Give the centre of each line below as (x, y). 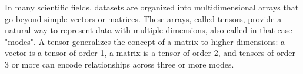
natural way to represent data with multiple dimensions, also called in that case (149, 30)
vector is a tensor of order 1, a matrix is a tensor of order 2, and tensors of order (150, 53)
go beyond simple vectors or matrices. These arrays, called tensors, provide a (143, 18)
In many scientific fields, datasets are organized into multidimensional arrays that (152, 7)
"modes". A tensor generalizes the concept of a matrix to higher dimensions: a (145, 41)
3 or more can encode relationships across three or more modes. (119, 64)
